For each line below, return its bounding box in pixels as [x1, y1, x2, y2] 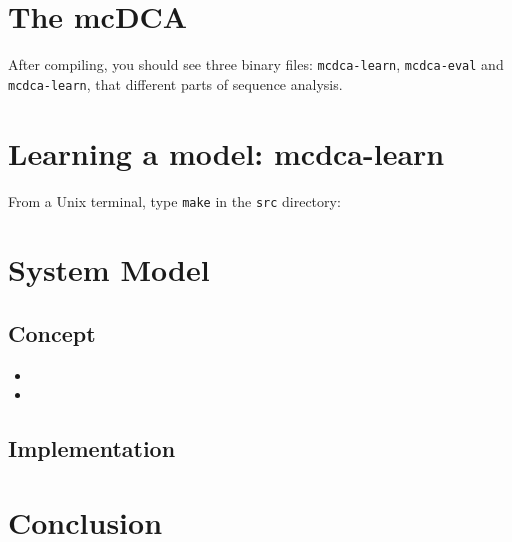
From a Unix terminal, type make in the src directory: [8, 190, 341, 211]
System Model [8, 249, 210, 290]
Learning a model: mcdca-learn [8, 132, 445, 173]
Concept [8, 317, 96, 348]
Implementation [8, 433, 176, 464]
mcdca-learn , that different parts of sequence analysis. [8, 73, 343, 94]
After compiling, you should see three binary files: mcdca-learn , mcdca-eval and [8, 54, 504, 75]
